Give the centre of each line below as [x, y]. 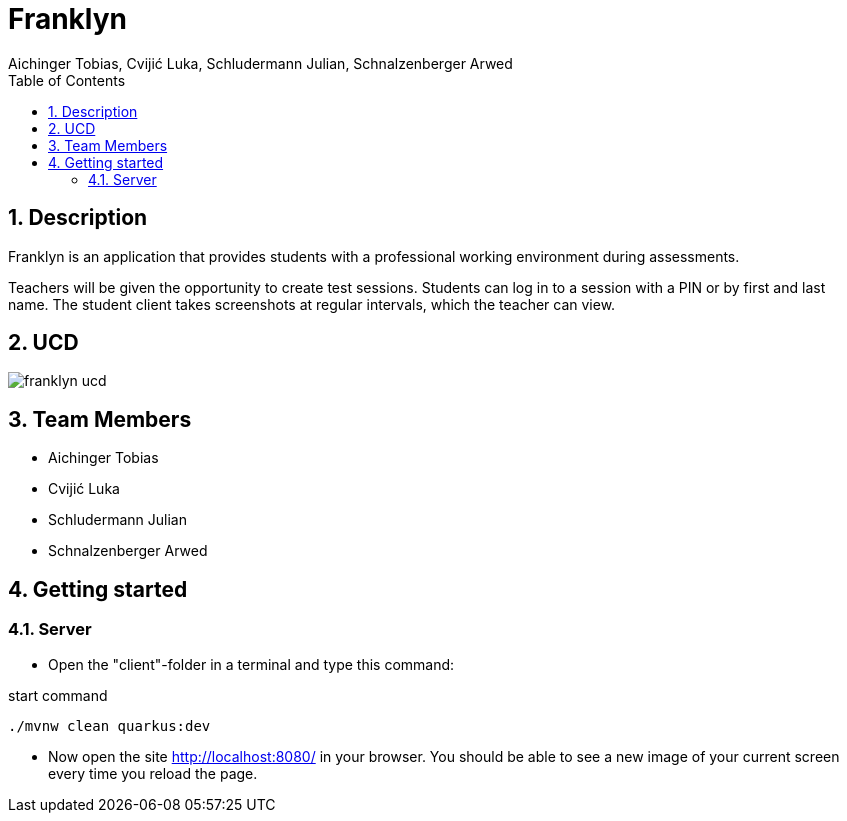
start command [58, 695]
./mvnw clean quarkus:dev [109, 725]
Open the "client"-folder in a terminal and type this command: [251, 664]
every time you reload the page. [153, 773]
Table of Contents [67, 80]
